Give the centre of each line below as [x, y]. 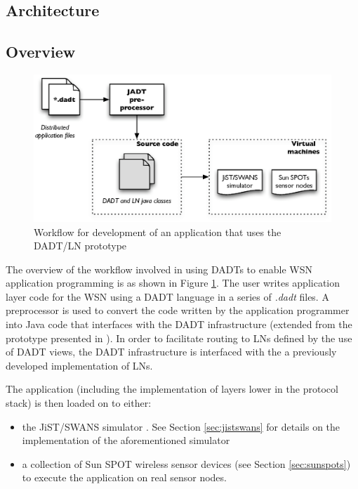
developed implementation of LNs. [79, 365]
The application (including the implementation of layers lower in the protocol [172, 389]
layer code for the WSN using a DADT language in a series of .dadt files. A [167, 296]
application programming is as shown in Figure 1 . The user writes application [173, 283]
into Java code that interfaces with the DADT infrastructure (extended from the [179, 324]
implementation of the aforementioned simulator [126, 440]
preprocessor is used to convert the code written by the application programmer [178, 310]
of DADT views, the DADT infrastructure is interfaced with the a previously [171, 352]
